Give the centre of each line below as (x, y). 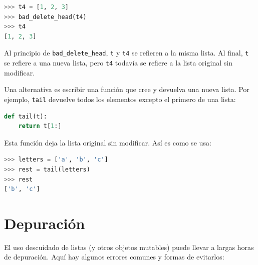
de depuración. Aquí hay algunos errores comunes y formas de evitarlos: (114, 257)
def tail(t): (26, 116)
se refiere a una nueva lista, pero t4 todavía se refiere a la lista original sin (118, 63)
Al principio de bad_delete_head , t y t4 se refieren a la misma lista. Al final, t (126, 53)
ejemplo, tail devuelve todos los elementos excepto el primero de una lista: (120, 99)
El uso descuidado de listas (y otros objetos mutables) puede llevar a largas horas (129, 247)
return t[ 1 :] (40, 126)
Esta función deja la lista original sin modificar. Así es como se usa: (108, 142)
